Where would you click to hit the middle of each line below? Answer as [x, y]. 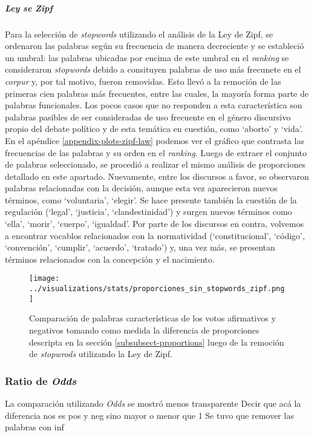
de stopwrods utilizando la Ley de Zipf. [101, 354]
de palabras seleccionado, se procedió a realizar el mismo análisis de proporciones [155, 164]
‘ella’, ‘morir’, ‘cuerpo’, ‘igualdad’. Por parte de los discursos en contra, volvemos [154, 224]
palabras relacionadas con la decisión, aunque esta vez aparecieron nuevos [141, 188]
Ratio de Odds [41, 380]
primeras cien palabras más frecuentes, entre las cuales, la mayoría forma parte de [157, 93]
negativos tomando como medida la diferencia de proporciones [144, 330]
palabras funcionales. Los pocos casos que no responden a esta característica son [154, 105]
